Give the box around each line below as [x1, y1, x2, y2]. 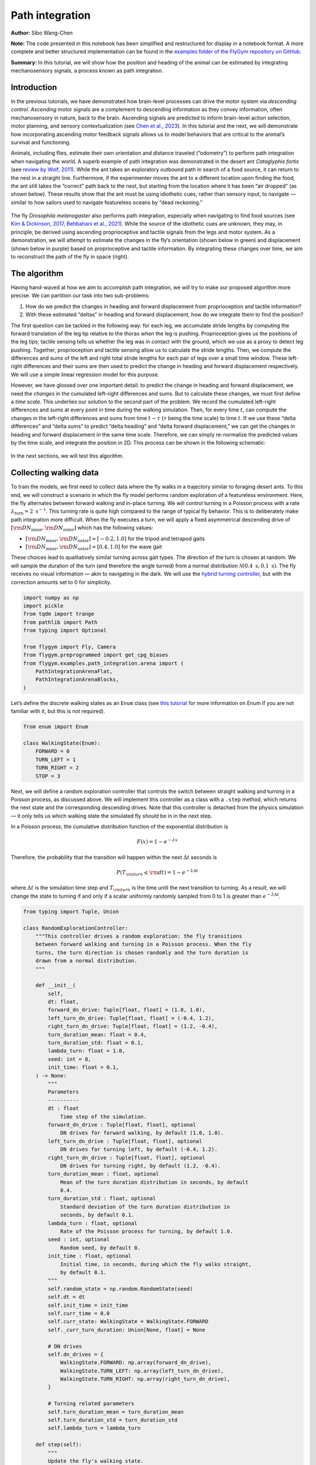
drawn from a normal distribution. [35, 958, 138, 964]
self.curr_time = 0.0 [47, 1310, 110, 1317]
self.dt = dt [47, 1294, 85, 1300]
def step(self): [35, 1442, 82, 1448]
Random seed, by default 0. [60, 1244, 140, 1251]
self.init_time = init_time [47, 1302, 129, 1309]
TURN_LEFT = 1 [35, 756, 76, 763]
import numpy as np [23, 594, 79, 601]
